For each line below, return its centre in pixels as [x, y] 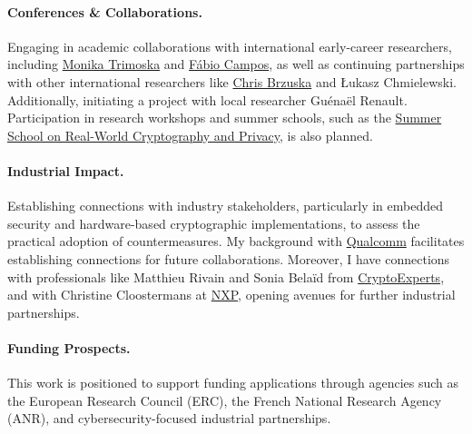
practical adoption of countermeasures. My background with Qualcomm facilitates [236, 241]
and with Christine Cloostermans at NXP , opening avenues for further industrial [231, 295]
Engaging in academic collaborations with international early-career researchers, [230, 46]
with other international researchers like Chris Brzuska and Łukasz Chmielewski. [232, 81]
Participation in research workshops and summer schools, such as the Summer [225, 118]
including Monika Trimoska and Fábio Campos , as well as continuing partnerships [236, 64]
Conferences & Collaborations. [105, 11]
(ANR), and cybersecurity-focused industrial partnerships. [169, 418]
